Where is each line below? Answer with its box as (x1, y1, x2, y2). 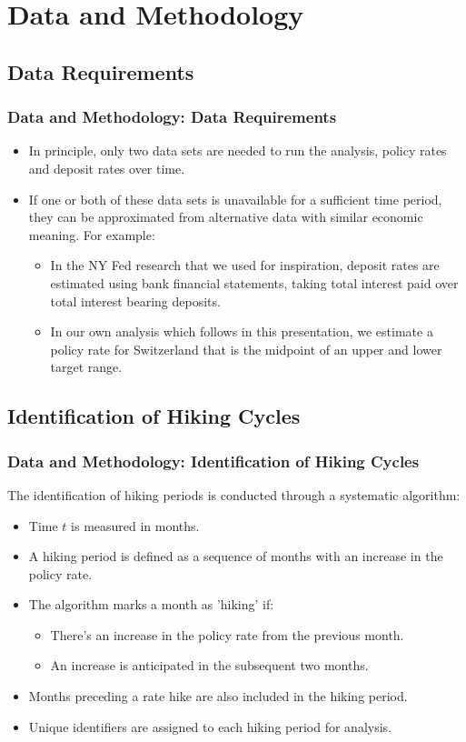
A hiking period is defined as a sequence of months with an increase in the (28, 546, 443, 566)
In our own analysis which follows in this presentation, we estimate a (50, 322, 433, 341)
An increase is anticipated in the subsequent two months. (50, 656, 369, 675)
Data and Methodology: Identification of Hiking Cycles (7, 449, 420, 472)
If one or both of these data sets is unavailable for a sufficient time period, (28, 189, 442, 208)
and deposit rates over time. (28, 158, 185, 177)
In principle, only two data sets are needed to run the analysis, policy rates (28, 141, 447, 160)
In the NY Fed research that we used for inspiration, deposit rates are (50, 256, 440, 275)
